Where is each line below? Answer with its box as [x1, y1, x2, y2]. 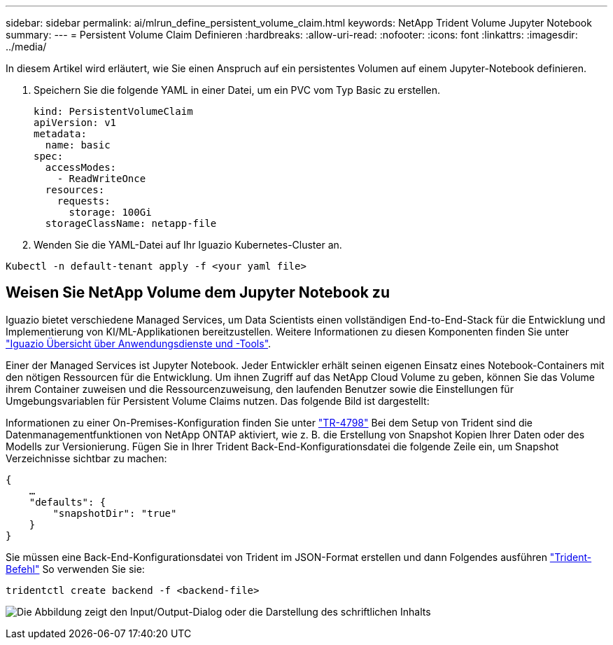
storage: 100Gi [69, 207, 152, 218]
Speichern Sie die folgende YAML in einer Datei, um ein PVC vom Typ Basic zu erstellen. [34, 84, 441, 96]
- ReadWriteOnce [57, 173, 146, 184]
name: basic [45, 139, 111, 151]
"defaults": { [29, 496, 106, 508]
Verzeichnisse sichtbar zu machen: [6, 452, 167, 464]
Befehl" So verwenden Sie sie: [6, 562, 145, 575]
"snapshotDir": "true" [52, 507, 177, 519]
